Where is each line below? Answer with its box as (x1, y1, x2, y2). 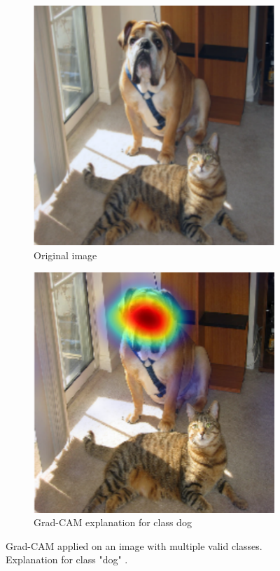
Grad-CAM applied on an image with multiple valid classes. (6, 538, 262, 553)
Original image (34, 247, 97, 262)
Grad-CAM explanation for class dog (34, 515, 192, 530)
